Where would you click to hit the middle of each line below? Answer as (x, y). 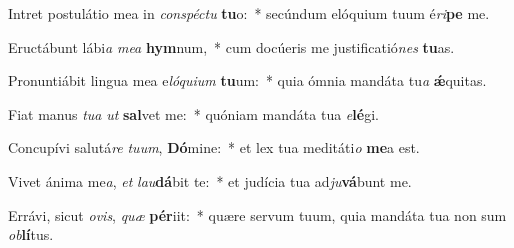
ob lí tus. (31, 234)
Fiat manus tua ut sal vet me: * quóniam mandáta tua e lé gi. (193, 113)
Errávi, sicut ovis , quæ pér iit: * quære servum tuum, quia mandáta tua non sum (257, 214)
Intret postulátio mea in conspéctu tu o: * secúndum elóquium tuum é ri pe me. (249, 13)
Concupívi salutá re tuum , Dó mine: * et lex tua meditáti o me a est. (214, 147)
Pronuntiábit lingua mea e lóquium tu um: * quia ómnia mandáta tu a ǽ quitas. (247, 80)
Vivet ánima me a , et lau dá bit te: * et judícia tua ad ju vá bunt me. (210, 180)
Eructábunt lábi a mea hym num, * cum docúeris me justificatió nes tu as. (231, 46)
